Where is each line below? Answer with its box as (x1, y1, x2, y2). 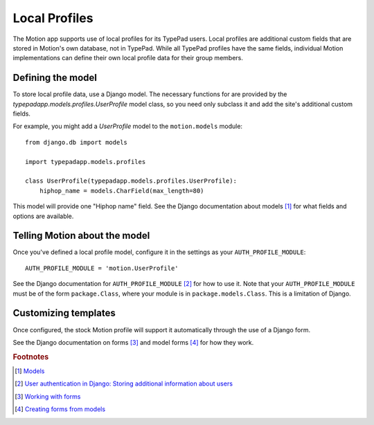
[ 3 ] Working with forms (15, 392, 81, 401)
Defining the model (12, 72, 97, 84)
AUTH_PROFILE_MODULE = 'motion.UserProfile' (25, 264, 179, 272)
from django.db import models (25, 138, 128, 146)
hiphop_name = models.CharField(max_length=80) (39, 187, 204, 195)
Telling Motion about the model (12, 230, 150, 242)
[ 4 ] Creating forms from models (15, 405, 106, 413)
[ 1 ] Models (15, 367, 45, 375)
